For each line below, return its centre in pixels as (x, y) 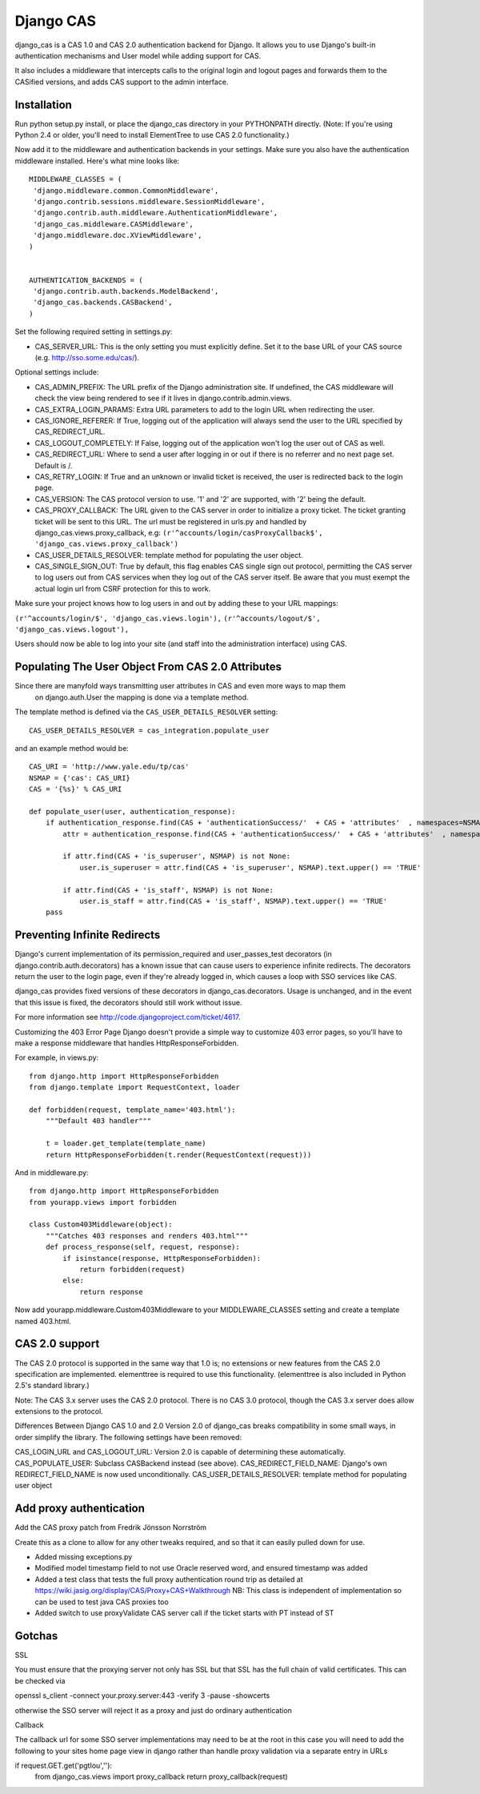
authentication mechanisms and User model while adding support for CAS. (138, 55)
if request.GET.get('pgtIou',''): (63, 1766)
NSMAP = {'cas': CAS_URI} (80, 778)
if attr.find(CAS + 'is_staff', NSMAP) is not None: (168, 890)
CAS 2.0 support (57, 1344)
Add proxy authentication (80, 1509)
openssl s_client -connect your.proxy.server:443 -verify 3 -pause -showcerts (142, 1696)
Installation (43, 104)
